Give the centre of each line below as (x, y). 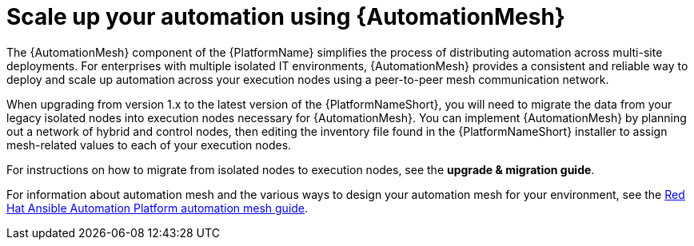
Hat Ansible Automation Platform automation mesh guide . (158, 208)
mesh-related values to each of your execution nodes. (149, 145)
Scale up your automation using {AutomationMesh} (286, 17)
